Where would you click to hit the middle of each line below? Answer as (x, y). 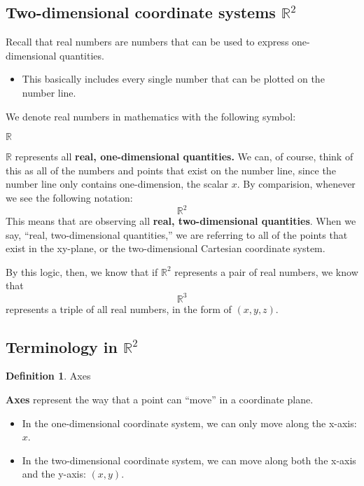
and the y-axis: (54, 474)
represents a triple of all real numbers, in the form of (119, 308)
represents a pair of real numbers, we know (266, 271)
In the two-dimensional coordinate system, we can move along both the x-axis (189, 460)
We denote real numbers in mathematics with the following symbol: (151, 116)
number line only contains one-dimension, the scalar (117, 184)
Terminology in (62, 346)
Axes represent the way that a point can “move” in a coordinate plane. (160, 399)
